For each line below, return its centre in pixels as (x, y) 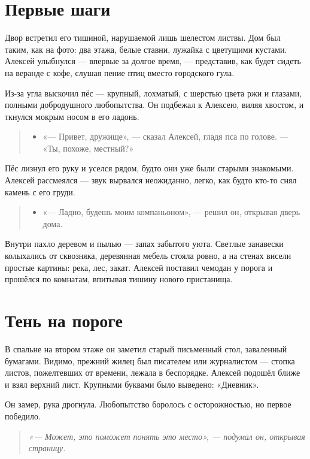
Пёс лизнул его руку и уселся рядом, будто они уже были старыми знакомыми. (149, 168)
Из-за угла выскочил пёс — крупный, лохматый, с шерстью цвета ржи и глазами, (154, 93)
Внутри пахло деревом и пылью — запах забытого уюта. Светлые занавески (144, 244)
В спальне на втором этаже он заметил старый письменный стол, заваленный (146, 348)
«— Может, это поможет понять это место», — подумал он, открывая (167, 436)
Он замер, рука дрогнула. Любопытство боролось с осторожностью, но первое (148, 404)
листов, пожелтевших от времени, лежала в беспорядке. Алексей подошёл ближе (153, 372)
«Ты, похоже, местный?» (88, 148)
